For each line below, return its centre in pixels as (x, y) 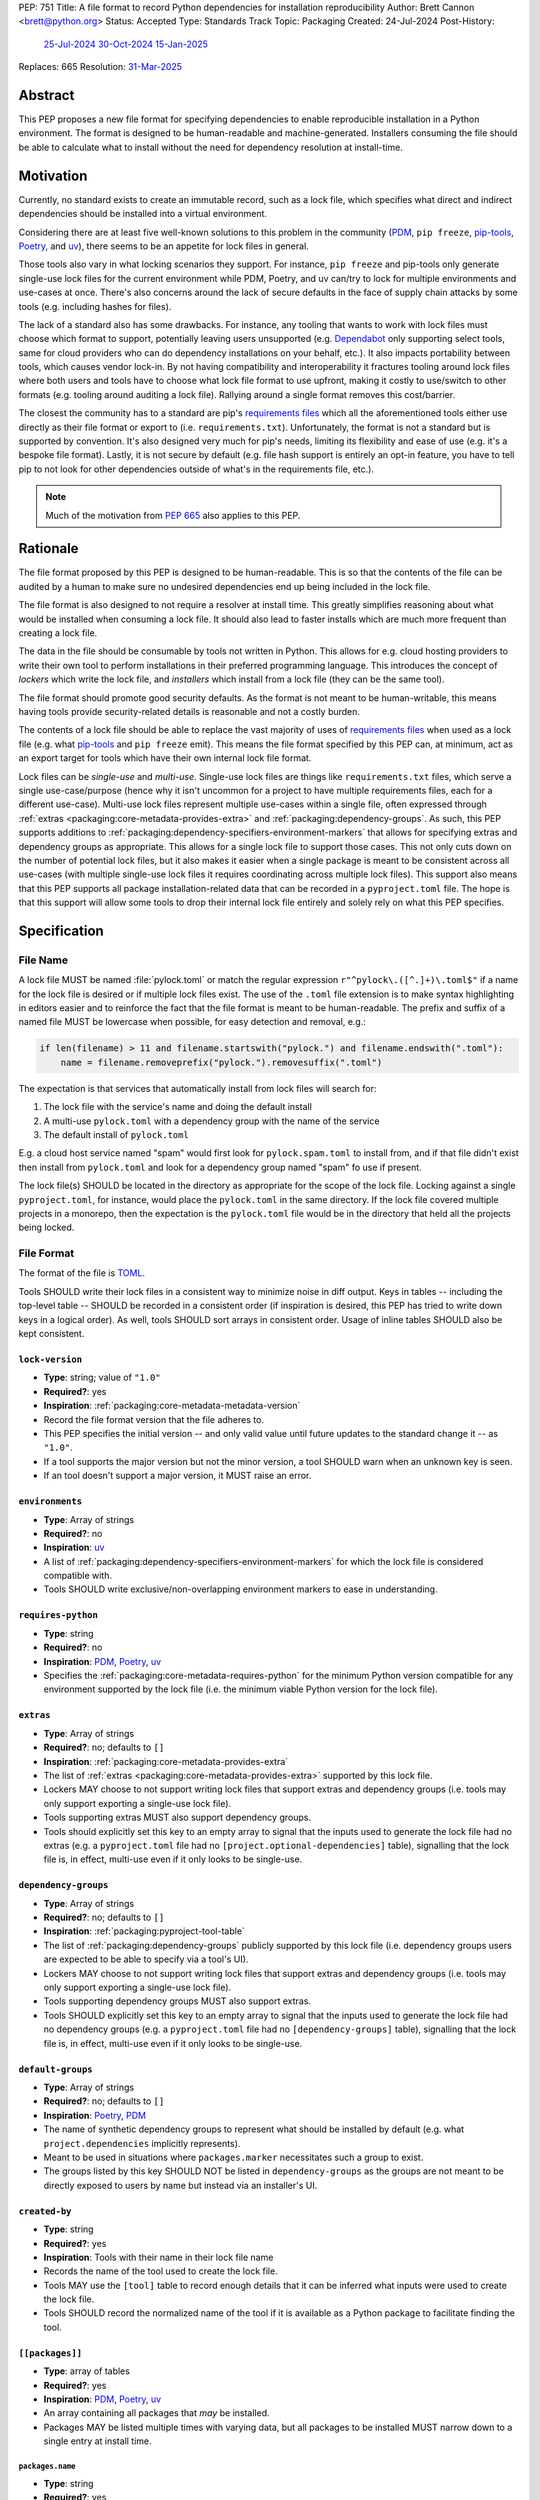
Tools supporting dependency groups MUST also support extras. (177, 2001)
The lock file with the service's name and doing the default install (177, 1107)
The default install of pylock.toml (116, 1134)
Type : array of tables (86, 2371)
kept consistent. (51, 1333)
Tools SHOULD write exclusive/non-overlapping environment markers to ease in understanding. (241, 1589)
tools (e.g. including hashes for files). (95, 306)
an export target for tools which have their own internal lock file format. (165, 758)
